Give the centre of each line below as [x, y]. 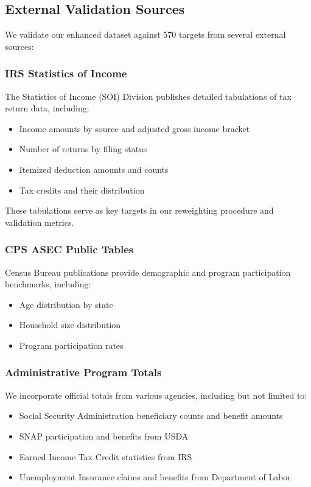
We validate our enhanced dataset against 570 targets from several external [145, 34]
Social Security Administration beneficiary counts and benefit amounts [151, 415]
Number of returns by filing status [83, 149]
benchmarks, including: [48, 284]
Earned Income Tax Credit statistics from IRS [106, 456]
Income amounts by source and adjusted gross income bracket [135, 128]
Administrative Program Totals [83, 372]
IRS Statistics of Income [66, 73]
